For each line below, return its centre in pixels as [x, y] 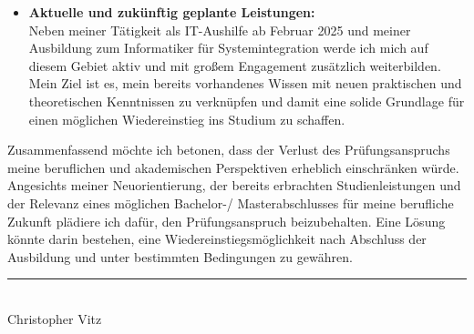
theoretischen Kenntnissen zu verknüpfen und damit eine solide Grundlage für [247, 101]
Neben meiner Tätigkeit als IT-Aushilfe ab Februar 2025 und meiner [220, 30]
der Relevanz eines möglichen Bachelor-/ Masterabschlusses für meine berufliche [231, 202]
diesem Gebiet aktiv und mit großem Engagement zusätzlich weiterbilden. [235, 65]
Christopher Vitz [55, 318]
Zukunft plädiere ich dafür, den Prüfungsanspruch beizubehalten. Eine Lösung [227, 221]
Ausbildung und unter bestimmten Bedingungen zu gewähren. [180, 256]
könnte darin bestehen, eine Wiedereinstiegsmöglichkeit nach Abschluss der [217, 239]
